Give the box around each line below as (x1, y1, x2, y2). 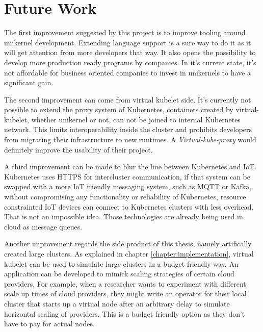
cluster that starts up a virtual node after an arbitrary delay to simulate (4, 298, 230, 309)
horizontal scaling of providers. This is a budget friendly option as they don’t (4, 308, 245, 319)
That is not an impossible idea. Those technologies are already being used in (4, 211, 243, 222)
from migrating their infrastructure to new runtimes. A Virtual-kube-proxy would (4, 134, 256, 145)
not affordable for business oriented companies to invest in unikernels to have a (4, 67, 251, 78)
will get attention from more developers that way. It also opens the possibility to (4, 47, 256, 58)
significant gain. (4, 77, 54, 88)
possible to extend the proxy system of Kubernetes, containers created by (4, 104, 233, 115)
